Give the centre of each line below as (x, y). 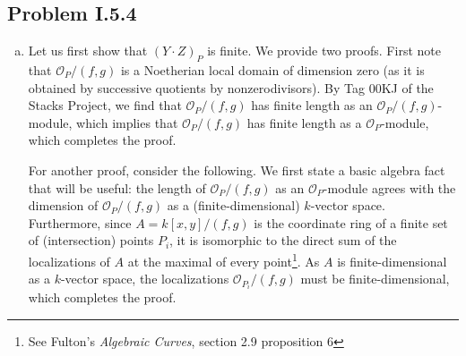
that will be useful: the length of (117, 187)
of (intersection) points (91, 240)
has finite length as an (312, 105)
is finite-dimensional (392, 261)
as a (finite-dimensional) (233, 205)
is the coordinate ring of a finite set (351, 222)
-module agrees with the (389, 187)
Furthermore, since (80, 222)
